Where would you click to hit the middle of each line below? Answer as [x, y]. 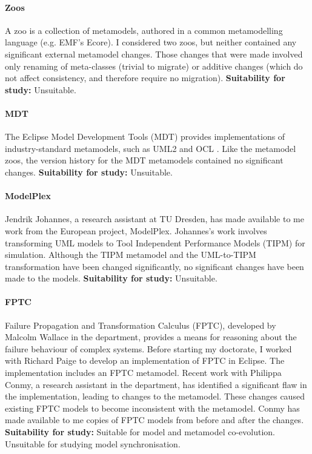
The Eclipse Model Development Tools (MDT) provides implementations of [145, 137]
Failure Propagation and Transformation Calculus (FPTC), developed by [141, 325]
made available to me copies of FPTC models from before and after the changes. [154, 420]
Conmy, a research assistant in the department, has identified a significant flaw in [156, 384]
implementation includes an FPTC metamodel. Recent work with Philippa [143, 373]
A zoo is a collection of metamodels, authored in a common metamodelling [144, 30]
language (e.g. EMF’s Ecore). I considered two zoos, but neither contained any [151, 42]
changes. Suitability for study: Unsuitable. [89, 172]
